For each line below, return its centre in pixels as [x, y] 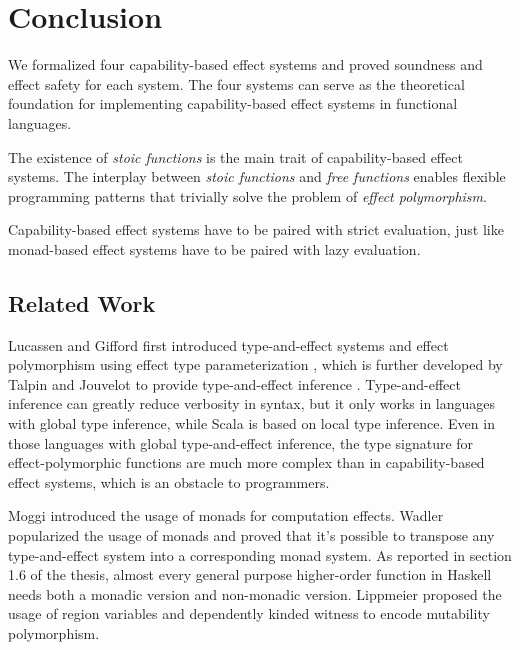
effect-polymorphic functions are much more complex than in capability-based [246, 462]
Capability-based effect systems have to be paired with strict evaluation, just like [256, 229]
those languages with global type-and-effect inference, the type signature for [241, 442]
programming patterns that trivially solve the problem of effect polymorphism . [247, 195]
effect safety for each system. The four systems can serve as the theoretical [236, 83]
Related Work [82, 302]
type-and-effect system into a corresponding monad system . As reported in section [260, 554]
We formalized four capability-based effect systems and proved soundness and [245, 64]
